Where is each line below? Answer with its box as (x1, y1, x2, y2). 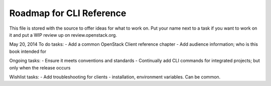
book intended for (9, 48, 47, 54)
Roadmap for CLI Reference (9, 8, 126, 19)
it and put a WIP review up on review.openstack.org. (9, 32, 117, 38)
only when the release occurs (9, 64, 71, 70)
